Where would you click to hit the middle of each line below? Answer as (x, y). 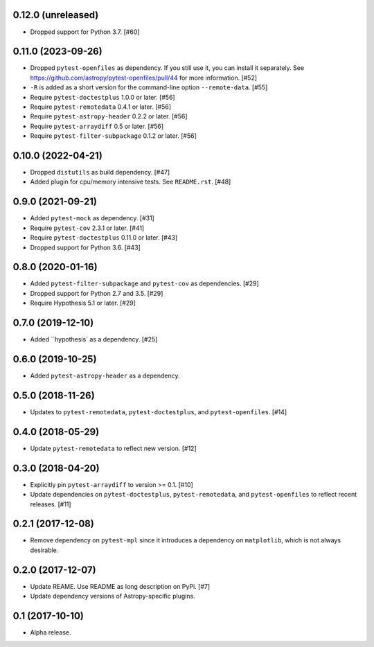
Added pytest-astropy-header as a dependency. (105, 376)
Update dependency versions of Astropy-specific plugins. (113, 596)
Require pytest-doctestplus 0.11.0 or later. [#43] (104, 238)
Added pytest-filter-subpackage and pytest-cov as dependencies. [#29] (144, 283)
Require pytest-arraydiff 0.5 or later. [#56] (97, 126)
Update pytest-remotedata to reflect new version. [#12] (113, 448)
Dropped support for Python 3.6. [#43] (86, 247)
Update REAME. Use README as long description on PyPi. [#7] (120, 586)
